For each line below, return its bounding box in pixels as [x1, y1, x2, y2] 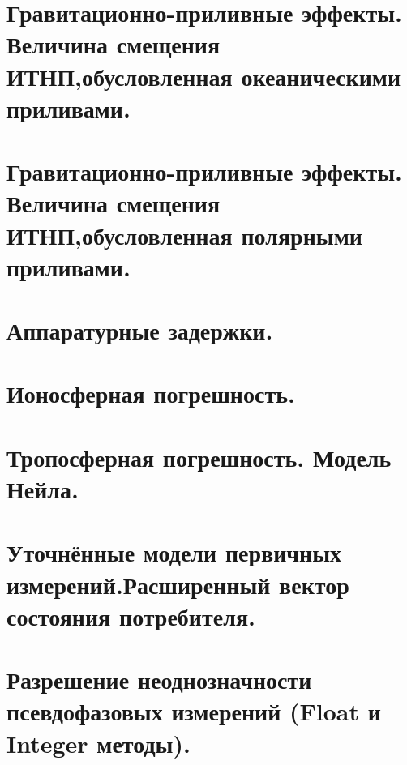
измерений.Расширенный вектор [6, 567, 349, 600]
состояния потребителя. [6, 599, 255, 632]
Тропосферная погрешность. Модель [6, 440, 392, 473]
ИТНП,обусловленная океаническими [6, 59, 401, 92]
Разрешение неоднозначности [6, 663, 312, 696]
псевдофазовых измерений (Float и [6, 694, 381, 728]
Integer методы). [6, 726, 191, 759]
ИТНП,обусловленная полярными [6, 218, 362, 251]
